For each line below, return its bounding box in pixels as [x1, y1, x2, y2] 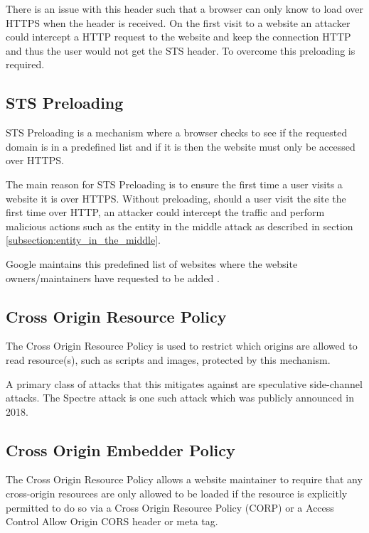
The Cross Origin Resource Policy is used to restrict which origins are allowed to [6, 338, 358, 353]
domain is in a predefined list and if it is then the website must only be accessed [6, 139, 355, 154]
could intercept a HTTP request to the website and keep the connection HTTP [6, 29, 351, 44]
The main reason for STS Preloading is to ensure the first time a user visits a [6, 176, 343, 191]
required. [6, 57, 45, 72]
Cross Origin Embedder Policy [6, 438, 235, 461]
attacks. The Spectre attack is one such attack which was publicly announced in [6, 390, 354, 405]
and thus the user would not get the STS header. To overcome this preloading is [6, 43, 355, 58]
